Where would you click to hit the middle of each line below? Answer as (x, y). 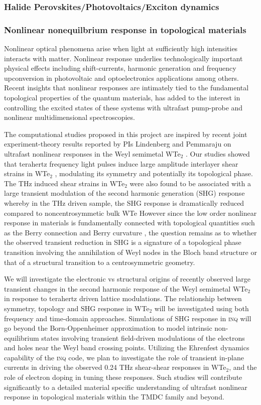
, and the (243, 367)
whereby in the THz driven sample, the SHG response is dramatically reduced (124, 202)
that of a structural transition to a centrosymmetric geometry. (100, 262)
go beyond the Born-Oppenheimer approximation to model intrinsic (108, 328)
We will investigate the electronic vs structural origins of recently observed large (127, 279)
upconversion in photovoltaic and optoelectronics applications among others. (121, 78)
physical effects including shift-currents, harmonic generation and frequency (120, 68)
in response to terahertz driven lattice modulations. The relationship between (123, 298)
